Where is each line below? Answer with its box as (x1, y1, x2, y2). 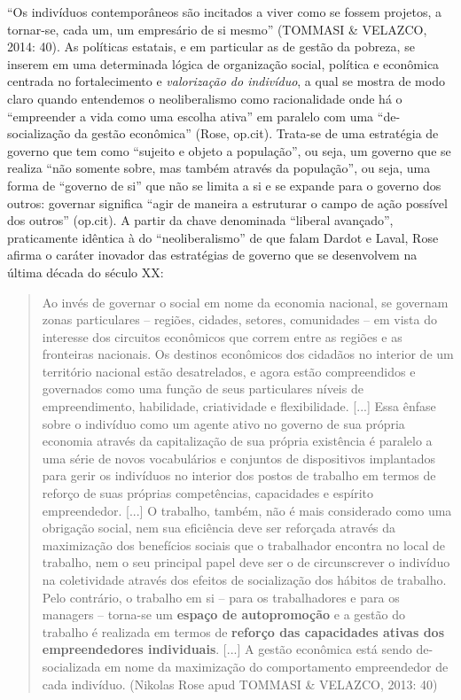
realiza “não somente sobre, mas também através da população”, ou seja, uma (7, 159, 431, 177)
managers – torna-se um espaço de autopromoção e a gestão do (42, 605, 405, 624)
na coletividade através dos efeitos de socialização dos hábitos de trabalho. (42, 571, 447, 588)
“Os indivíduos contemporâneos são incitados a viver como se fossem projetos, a (7, 3, 441, 20)
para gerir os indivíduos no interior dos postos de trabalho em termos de (42, 466, 436, 485)
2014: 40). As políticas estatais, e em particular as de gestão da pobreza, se (7, 37, 415, 56)
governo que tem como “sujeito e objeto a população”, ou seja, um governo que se (7, 141, 451, 159)
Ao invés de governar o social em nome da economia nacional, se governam (42, 292, 449, 311)
